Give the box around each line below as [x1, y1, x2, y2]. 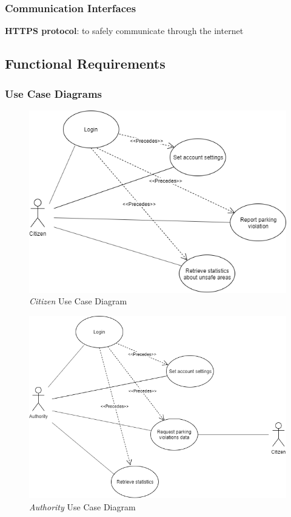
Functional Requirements [5, 54, 166, 73]
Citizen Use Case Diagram [29, 295, 127, 307]
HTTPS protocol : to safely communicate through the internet [5, 24, 244, 37]
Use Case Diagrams [5, 86, 102, 101]
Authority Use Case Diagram [29, 500, 136, 513]
